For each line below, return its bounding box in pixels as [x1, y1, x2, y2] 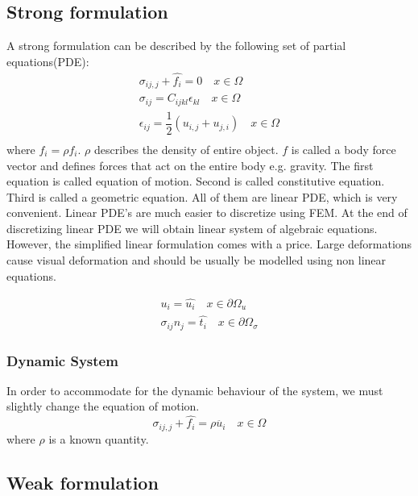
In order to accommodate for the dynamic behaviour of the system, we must [6, 381, 383, 398]
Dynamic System [6, 350, 118, 370]
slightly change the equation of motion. [6, 398, 200, 415]
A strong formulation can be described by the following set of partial [6, 37, 346, 54]
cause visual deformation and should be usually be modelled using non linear [6, 252, 387, 269]
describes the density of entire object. [93, 140, 279, 157]
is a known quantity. [48, 430, 149, 447]
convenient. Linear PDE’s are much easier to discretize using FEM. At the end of [6, 204, 408, 221]
